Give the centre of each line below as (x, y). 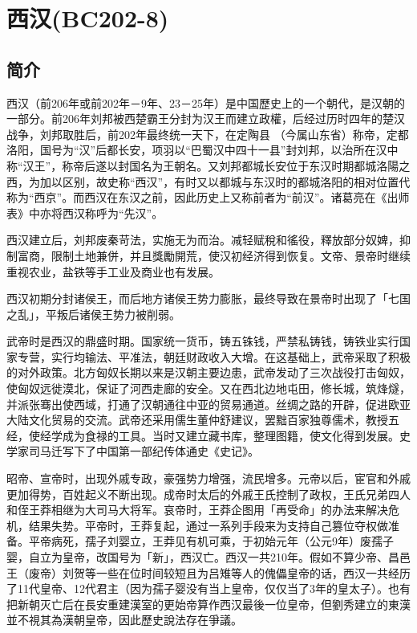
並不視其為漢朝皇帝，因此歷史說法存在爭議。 (124, 620)
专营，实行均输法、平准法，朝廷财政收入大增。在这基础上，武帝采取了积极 (214, 356)
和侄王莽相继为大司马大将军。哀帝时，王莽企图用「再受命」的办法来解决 (197, 510)
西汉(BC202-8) (88, 18)
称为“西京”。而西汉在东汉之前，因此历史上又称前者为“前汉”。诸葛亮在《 (197, 197)
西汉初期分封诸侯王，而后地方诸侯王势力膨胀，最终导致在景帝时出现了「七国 (208, 298)
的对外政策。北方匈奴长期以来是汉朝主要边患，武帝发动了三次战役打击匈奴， (208, 372)
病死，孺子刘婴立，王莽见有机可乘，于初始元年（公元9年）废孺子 (222, 541)
